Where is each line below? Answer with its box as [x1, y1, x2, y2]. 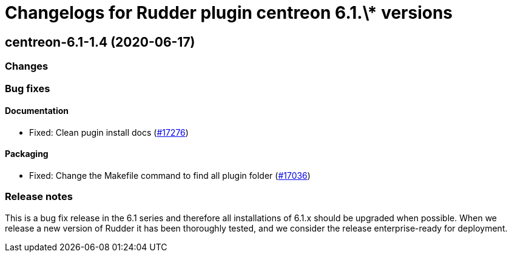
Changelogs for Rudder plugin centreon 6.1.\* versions [5, 2, 453, 23]
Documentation [5, 105, 69, 116]
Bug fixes [5, 82, 50, 95]
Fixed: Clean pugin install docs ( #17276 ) [29, 127, 189, 138]
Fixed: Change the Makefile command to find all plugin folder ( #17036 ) [29, 170, 311, 181]
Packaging [5, 149, 49, 159]
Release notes [5, 190, 73, 203]
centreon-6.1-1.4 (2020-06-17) [5, 34, 195, 50]
